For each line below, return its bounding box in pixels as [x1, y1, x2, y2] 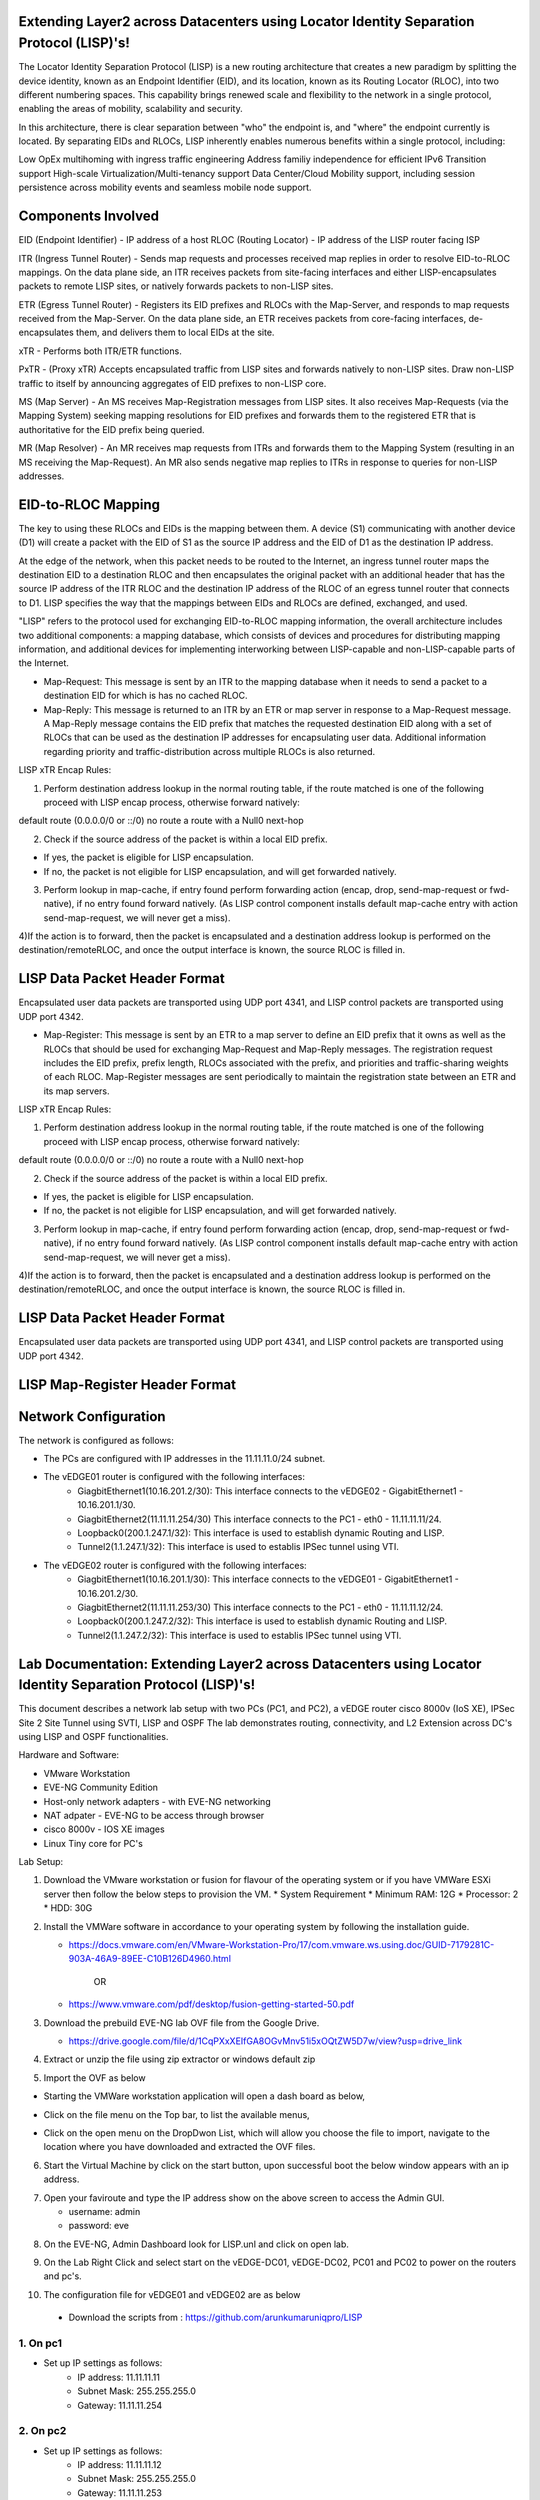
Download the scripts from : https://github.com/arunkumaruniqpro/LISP [68, 2311, 363, 2324]
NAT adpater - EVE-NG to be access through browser [43, 1809, 265, 1821]
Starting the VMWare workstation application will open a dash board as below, [43, 2090, 365, 2102]
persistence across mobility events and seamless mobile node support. [18, 181, 312, 194]
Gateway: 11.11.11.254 [77, 2399, 163, 2411]
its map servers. [43, 1085, 110, 1097]
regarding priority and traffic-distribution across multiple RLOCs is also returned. [43, 745, 376, 757]
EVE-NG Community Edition [43, 1781, 159, 1794]
